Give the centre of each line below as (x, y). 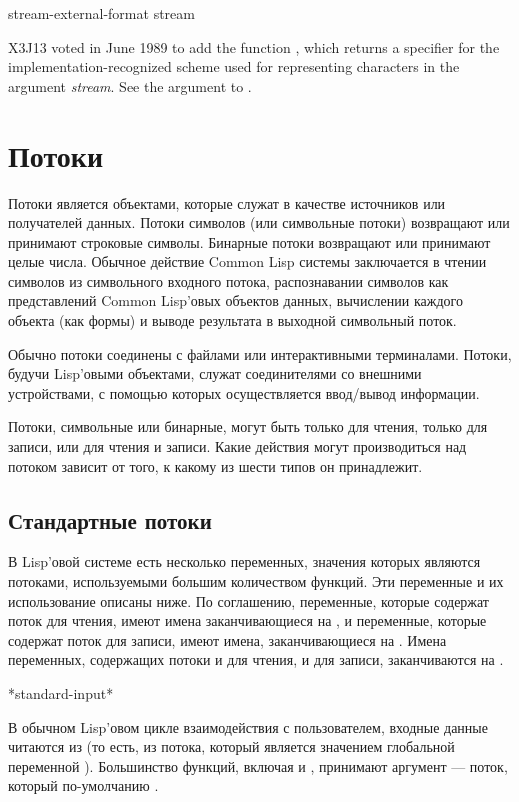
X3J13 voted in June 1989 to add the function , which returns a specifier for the (254, 46)
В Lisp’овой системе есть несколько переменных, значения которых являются (244, 561)
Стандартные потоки (110, 519)
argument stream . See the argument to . (130, 85)
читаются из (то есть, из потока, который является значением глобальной (231, 746)
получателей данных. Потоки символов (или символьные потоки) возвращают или (259, 222)
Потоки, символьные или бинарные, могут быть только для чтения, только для (248, 426)
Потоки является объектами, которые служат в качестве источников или (227, 202)
